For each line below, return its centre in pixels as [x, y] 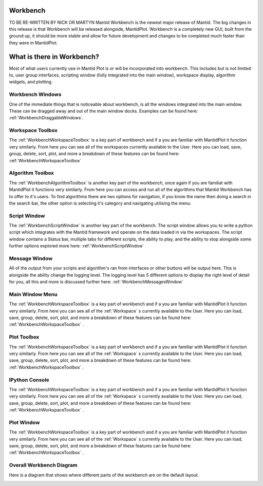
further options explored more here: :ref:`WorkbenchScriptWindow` [76, 246]
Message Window [31, 258]
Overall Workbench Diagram [43, 465]
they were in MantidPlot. [33, 43]
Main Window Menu [33, 294]
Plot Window [24, 422]
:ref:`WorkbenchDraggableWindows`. [46, 118]
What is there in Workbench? [54, 57]
